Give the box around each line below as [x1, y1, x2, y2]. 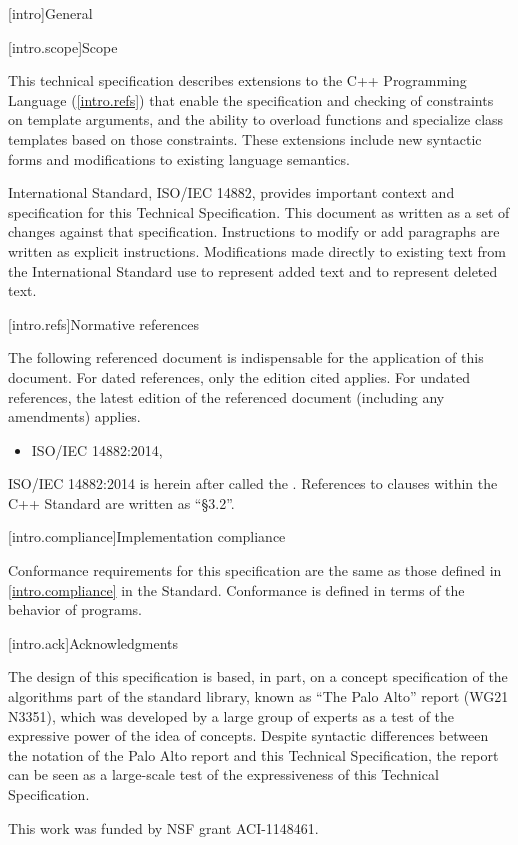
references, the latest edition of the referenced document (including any [8, 386, 445, 407]
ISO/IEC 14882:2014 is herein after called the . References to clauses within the [8, 473, 498, 494]
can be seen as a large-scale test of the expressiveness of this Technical [8, 764, 439, 785]
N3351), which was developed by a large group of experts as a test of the [8, 705, 455, 726]
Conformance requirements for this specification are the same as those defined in [8, 560, 502, 581]
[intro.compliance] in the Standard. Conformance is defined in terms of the [8, 579, 465, 600]
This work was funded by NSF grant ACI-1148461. [8, 817, 319, 838]
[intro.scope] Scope [8, 36, 118, 57]
